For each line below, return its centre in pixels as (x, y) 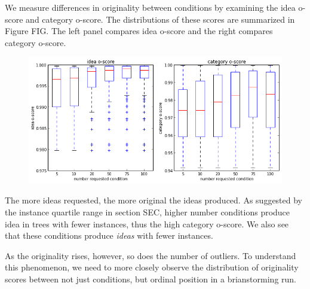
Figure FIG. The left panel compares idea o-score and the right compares (139, 31)
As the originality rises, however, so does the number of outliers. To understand (151, 255)
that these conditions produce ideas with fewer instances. (109, 235)
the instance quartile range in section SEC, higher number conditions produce (148, 212)
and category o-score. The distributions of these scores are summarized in (160, 19)
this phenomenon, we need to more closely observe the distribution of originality (152, 267)
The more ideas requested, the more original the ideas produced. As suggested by (154, 200)
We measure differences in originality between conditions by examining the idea (150, 7)
